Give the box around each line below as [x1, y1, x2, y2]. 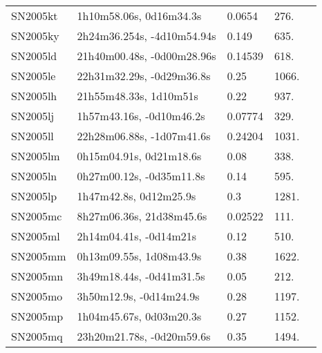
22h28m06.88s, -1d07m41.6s [77, 128, 211, 144]
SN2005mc [11, 208, 62, 224]
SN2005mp [11, 308, 64, 324]
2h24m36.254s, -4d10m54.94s [77, 28, 216, 44]
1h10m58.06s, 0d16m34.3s [77, 8, 202, 23]
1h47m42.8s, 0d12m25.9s [77, 188, 196, 204]
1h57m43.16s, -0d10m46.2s [77, 108, 205, 124]
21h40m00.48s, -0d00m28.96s [77, 48, 216, 64]
